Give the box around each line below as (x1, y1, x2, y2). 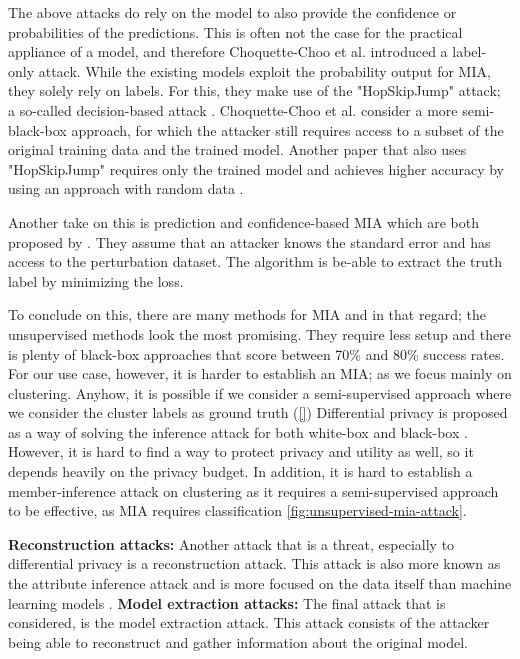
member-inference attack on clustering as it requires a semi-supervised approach (8, 480, 499, 501)
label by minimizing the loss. (8, 270, 184, 291)
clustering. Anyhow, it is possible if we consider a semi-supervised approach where (8, 382, 512, 403)
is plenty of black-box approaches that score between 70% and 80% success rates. (8, 343, 505, 364)
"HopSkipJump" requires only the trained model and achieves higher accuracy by (8, 158, 504, 179)
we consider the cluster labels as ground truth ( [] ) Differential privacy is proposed (8, 402, 508, 423)
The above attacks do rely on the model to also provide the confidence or (8, 2, 457, 22)
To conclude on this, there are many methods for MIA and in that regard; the (8, 304, 486, 325)
